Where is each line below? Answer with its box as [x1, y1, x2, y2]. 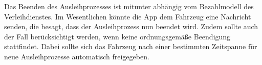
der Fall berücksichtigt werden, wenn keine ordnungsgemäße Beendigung [4, 31, 231, 41]
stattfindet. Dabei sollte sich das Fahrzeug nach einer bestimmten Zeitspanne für [4, 41, 257, 52]
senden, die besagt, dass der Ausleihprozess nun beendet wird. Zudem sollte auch [4, 21, 258, 32]
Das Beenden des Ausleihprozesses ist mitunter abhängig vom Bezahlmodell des [4, 1, 254, 11]
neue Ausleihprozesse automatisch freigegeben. [4, 51, 149, 61]
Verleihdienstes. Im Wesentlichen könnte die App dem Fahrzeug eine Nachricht [4, 11, 251, 21]
